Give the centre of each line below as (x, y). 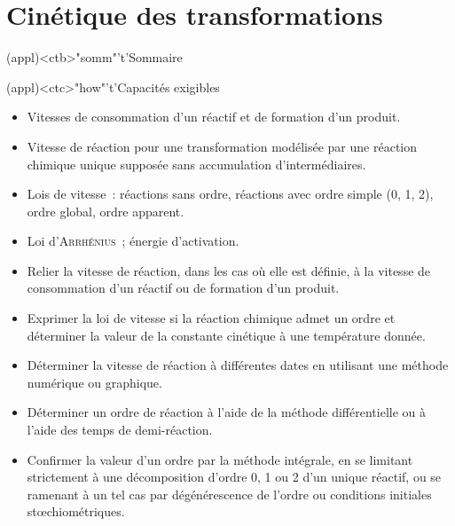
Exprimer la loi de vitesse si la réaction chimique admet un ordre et (211, 318)
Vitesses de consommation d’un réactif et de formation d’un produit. (214, 117)
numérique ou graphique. (94, 382)
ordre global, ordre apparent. (106, 211)
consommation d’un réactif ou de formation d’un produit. (183, 288)
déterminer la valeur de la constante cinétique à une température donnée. (226, 335)
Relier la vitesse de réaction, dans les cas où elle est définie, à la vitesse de (229, 270)
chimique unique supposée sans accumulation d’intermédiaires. (196, 164)
